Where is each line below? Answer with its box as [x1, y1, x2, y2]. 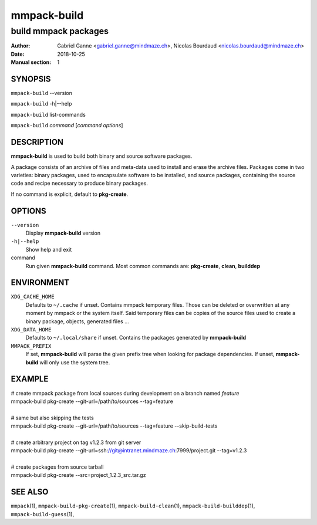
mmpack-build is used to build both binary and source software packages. [11, 153, 193, 160]
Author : [11, 42, 31, 49]
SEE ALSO [11, 487, 49, 497]
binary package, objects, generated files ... [25, 317, 129, 325]
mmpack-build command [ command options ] [11, 122, 123, 129]
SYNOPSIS [11, 74, 51, 84]
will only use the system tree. [39, 358, 110, 366]
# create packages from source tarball [11, 463, 104, 470]
